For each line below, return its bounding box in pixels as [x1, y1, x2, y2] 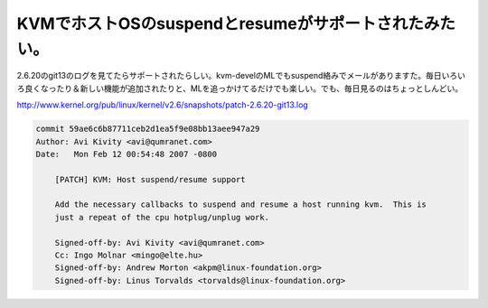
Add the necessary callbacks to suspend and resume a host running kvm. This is [54, 200, 427, 210]
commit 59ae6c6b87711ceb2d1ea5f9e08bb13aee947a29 [35, 124, 260, 135]
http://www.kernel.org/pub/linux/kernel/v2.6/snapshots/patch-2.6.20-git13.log [16, 99, 309, 110]
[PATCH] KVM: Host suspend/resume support [54, 174, 246, 184]
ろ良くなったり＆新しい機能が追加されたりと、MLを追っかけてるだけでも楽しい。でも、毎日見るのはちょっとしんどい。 [16, 82, 464, 94]
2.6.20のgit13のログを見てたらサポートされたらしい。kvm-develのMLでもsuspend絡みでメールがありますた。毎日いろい [16, 70, 465, 81]
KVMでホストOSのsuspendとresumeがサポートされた [16, 14, 424, 33]
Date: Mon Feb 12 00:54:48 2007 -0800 [35, 149, 217, 159]
